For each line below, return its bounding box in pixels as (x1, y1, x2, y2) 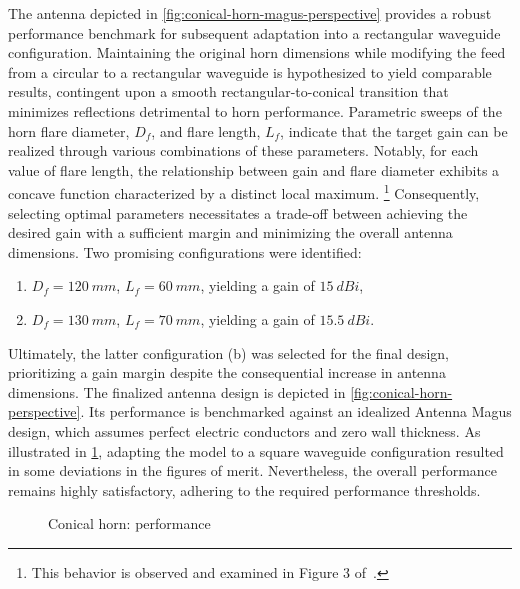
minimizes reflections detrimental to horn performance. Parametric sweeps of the (8, 100, 502, 121)
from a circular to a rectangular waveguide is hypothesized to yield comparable (8, 61, 492, 82)
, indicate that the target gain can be (280, 120, 508, 141)
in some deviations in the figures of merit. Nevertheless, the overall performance (8, 460, 498, 481)
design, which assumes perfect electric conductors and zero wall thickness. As (8, 420, 481, 441)
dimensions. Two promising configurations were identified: (8, 241, 362, 262)
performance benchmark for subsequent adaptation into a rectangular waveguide (8, 22, 501, 43)
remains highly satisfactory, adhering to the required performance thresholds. (8, 479, 481, 500)
